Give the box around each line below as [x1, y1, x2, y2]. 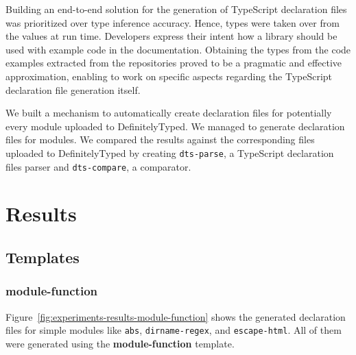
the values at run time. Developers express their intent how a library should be [5, 29, 337, 43]
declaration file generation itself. [5, 82, 141, 97]
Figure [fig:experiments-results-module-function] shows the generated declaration [5, 309, 346, 323]
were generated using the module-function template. [5, 336, 235, 350]
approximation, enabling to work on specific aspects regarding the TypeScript [5, 69, 333, 83]
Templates [5, 247, 80, 268]
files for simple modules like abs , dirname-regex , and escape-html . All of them [5, 323, 342, 337]
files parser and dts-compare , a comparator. [5, 159, 191, 173]
